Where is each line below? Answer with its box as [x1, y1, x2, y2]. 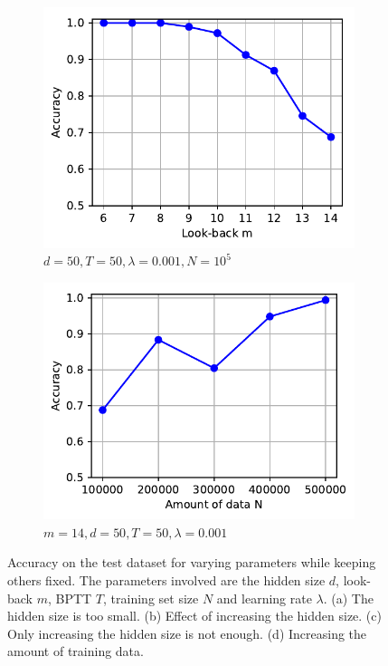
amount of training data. [7, 642, 144, 661]
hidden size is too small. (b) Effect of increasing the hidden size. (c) [7, 606, 382, 625]
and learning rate [216, 588, 312, 607]
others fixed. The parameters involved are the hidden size [7, 570, 326, 589]
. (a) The [323, 588, 374, 607]
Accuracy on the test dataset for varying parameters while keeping [7, 553, 376, 572]
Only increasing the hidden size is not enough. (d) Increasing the [7, 623, 367, 642]
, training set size [103, 588, 199, 607]
